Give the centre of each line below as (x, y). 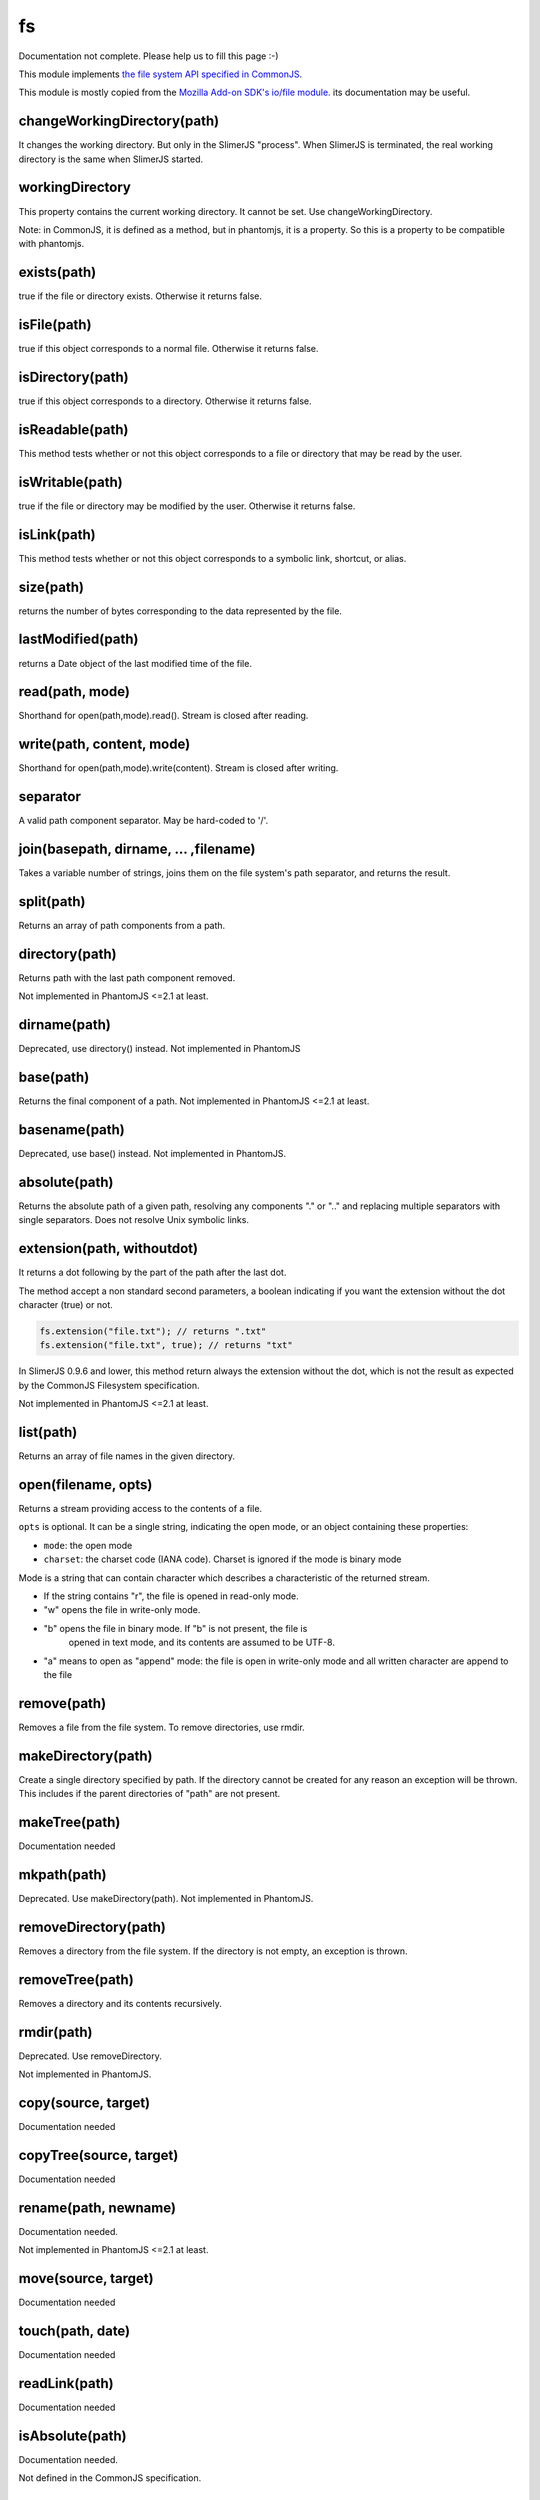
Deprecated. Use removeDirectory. (90, 2056)
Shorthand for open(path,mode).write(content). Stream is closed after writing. (178, 768)
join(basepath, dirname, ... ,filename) (137, 849)
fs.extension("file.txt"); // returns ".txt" (153, 1331)
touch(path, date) (74, 2330)
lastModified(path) (78, 639)
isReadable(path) (73, 429)
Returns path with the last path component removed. (127, 978)
